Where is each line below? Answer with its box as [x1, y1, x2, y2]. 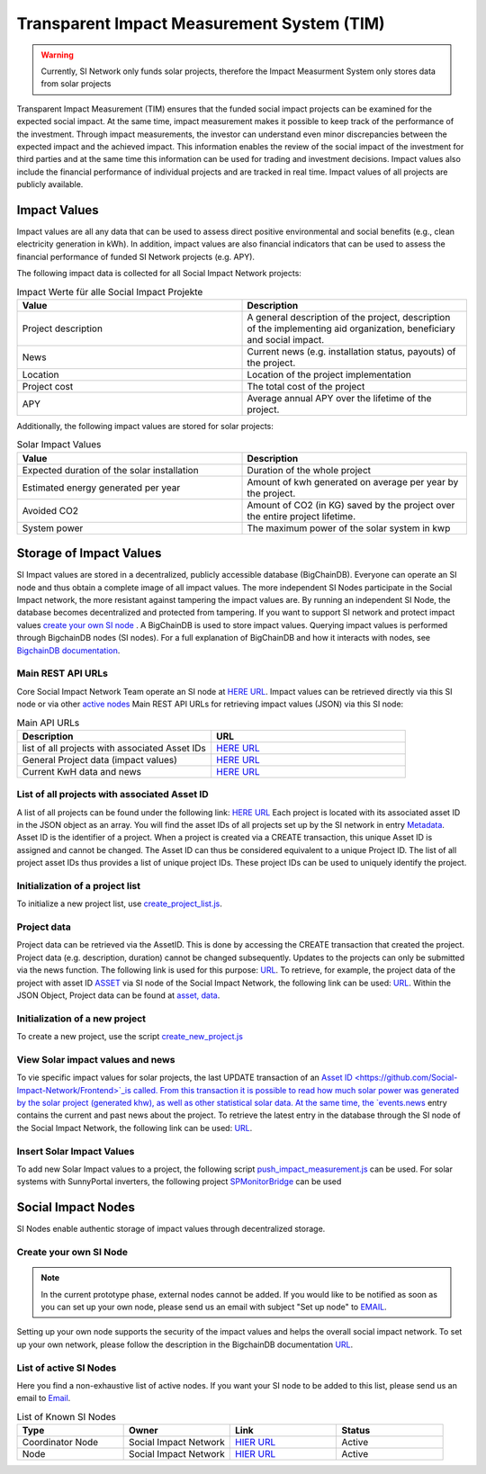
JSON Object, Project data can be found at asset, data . [16, 990, 220, 1001]
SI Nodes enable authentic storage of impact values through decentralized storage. [16, 1224, 326, 1235]
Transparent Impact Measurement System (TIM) [16, 13, 386, 33]
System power [22, 522, 84, 535]
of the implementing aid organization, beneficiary [247, 322, 456, 335]
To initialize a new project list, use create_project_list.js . [16, 898, 222, 909]
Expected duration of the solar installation [22, 463, 199, 476]
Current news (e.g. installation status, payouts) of [247, 345, 456, 357]
